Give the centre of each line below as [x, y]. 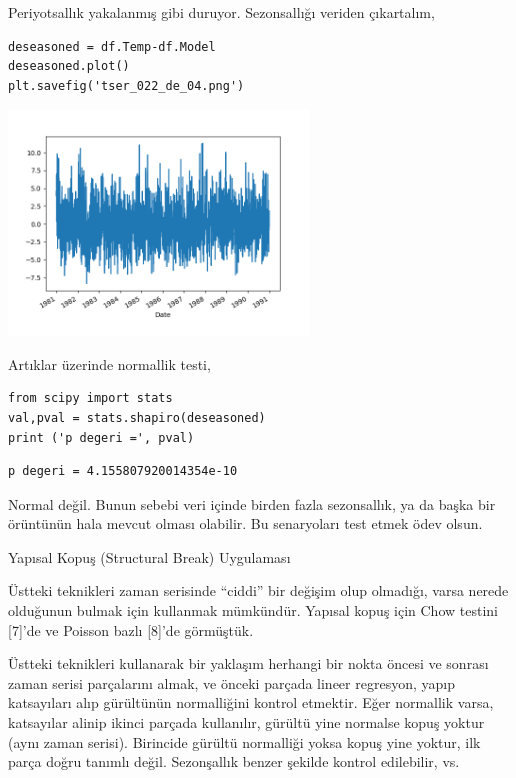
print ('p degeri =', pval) [101, 437]
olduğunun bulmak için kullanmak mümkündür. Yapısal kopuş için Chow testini [253, 610]
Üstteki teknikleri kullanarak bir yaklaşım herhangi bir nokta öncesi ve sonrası [248, 663]
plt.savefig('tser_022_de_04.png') [126, 85]
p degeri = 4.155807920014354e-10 [123, 471]
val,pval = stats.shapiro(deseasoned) [137, 417]
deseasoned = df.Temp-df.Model [112, 46]
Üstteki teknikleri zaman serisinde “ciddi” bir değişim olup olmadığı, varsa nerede [258, 590]
